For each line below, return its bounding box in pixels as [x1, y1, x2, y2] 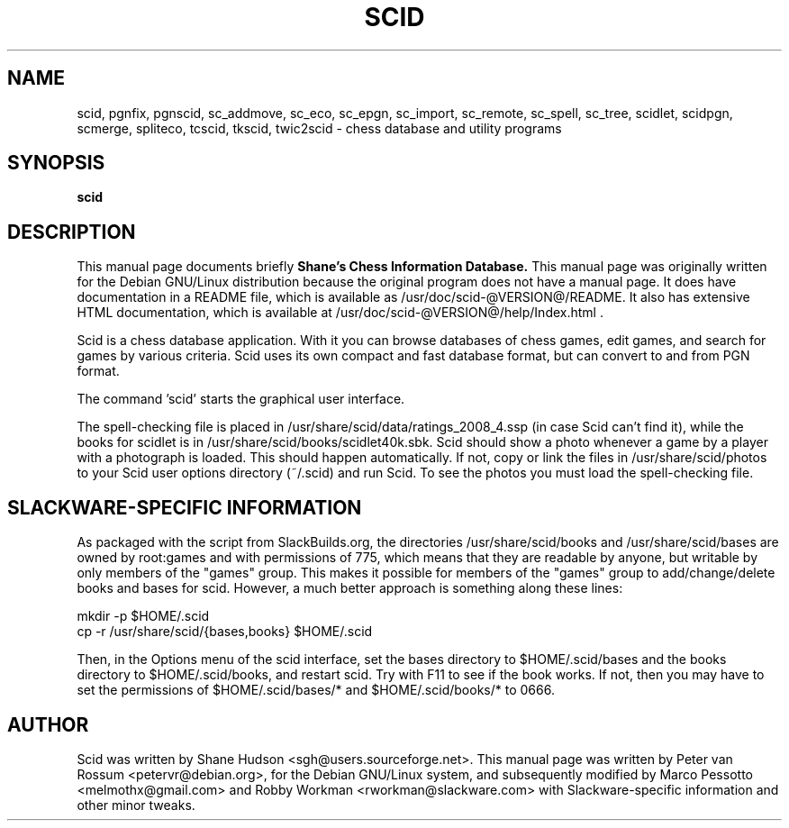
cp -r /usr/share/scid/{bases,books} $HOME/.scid [77, 623, 373, 640]
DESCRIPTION [7, 220, 136, 243]
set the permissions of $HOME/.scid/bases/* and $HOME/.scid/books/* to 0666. [77, 682, 555, 698]
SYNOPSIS [7, 151, 105, 175]
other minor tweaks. [77, 796, 195, 813]
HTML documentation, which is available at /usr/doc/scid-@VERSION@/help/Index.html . [77, 305, 603, 321]
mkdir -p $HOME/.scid [77, 608, 210, 624]
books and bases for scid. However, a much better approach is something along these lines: [77, 580, 623, 596]
